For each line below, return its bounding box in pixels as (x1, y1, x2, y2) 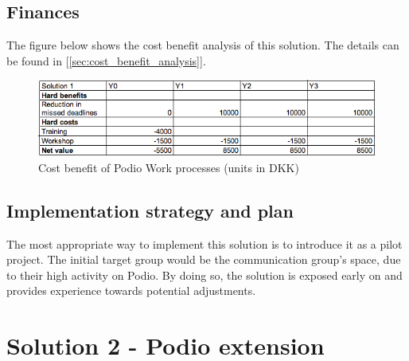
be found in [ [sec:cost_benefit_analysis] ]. (6, 52, 206, 69)
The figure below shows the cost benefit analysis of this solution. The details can (6, 37, 399, 53)
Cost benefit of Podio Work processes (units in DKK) (38, 159, 299, 175)
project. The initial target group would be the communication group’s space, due (6, 251, 401, 268)
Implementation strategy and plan (6, 198, 294, 222)
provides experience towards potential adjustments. (6, 282, 256, 299)
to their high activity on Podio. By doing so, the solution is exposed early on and (6, 266, 403, 283)
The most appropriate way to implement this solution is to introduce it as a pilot (6, 235, 403, 252)
